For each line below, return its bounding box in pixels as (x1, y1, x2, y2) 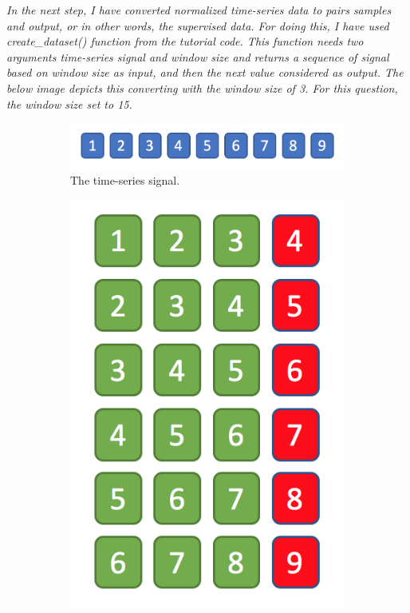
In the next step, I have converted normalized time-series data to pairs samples (6, 2, 392, 18)
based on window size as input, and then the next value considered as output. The (6, 64, 404, 81)
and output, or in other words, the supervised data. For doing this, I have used (6, 17, 389, 34)
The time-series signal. (70, 172, 180, 189)
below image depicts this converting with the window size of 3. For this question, (6, 79, 398, 96)
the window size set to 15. (6, 95, 132, 112)
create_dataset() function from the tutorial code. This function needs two (6, 33, 364, 50)
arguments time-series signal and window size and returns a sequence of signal (6, 48, 389, 65)
